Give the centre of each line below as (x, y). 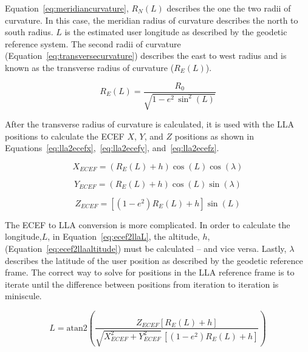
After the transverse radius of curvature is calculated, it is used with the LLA (149, 124)
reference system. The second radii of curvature (93, 43)
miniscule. (23, 296)
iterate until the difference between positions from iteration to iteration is (142, 284)
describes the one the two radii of (229, 8)
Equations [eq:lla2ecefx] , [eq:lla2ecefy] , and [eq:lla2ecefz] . (112, 148)
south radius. (29, 32)
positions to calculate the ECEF (65, 136)
